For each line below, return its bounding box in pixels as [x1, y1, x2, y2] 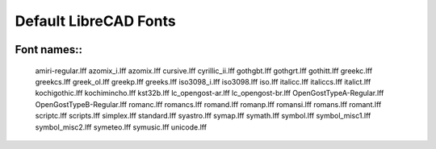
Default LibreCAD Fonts [15, 12, 177, 30]
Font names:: [15, 43, 83, 56]
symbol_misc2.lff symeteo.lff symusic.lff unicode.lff [35, 122, 208, 132]
